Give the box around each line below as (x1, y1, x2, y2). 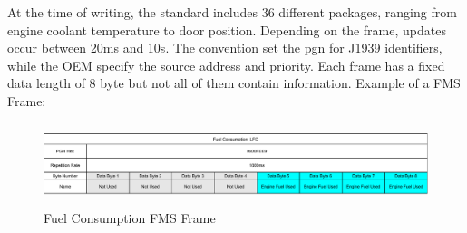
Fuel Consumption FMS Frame (44, 208, 216, 227)
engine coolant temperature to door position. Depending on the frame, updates (7, 20, 446, 39)
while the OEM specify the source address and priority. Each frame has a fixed (7, 55, 445, 74)
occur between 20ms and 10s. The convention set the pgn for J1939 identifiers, (7, 38, 443, 57)
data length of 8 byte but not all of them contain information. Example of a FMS (7, 73, 461, 92)
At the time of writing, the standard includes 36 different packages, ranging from (7, 3, 457, 21)
